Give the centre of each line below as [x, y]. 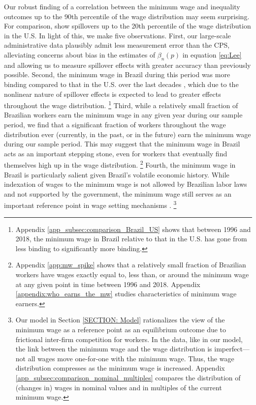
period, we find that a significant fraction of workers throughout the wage [115, 124]
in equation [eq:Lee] [212, 54]
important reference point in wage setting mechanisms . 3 [90, 204]
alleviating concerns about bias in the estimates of [80, 54]
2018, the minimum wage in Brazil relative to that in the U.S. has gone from [131, 239]
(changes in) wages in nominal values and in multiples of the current [119, 387]
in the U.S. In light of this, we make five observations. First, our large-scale [117, 35]
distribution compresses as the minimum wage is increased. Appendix [120, 368]
